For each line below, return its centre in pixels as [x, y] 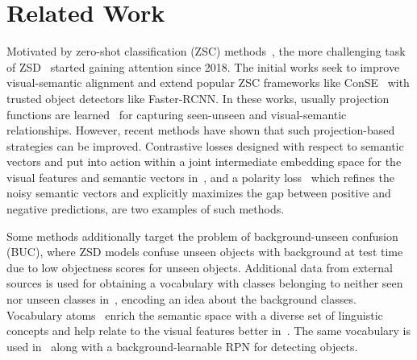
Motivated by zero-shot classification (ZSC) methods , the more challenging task [206, 51]
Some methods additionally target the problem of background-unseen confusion [202, 236]
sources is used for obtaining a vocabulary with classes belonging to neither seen [205, 283]
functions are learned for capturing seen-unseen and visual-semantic [177, 114]
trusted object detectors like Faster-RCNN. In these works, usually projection [198, 98]
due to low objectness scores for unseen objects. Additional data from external [200, 267]
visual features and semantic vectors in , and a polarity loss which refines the [200, 177]
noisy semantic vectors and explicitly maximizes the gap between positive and [199, 193]
